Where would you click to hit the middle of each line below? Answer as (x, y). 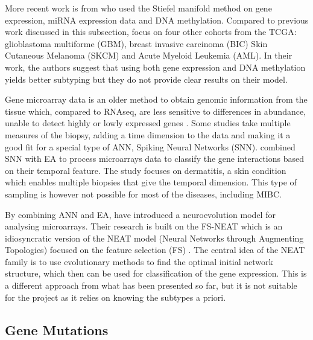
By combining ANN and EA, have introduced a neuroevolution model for (140, 214)
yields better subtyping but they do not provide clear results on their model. (146, 79)
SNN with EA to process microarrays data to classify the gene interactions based (154, 159)
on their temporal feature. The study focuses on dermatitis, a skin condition (146, 170)
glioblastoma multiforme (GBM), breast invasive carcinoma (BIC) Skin (136, 43)
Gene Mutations (57, 329)
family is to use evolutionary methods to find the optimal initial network (139, 261)
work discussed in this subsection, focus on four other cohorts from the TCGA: (151, 32)
